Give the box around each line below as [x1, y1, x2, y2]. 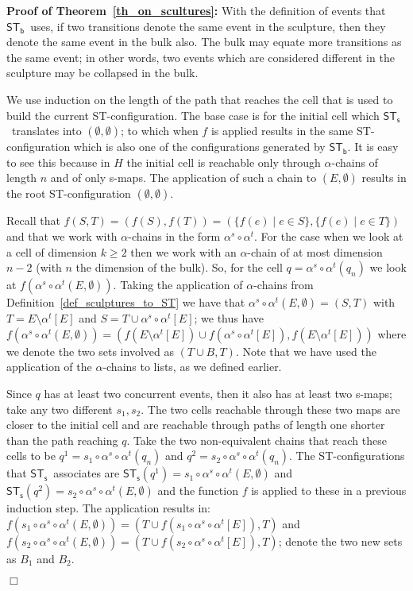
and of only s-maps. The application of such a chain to [50, 169, 317, 186]
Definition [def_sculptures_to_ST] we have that [6, 294, 245, 311]
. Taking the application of [113, 276, 243, 293]
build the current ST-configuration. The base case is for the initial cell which [6, 106, 380, 123]
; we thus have [194, 310, 264, 326]
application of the [6, 358, 92, 375]
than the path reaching [6, 431, 118, 448]
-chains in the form [128, 227, 221, 244]
